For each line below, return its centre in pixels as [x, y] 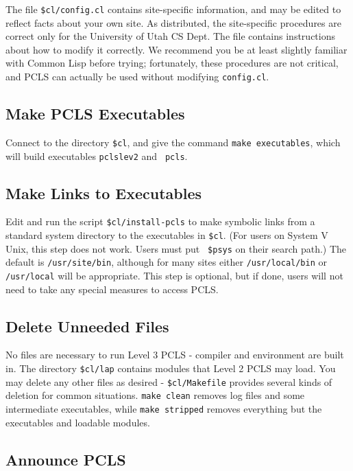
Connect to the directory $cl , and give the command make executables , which [173, 142]
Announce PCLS [66, 459]
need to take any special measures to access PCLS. [112, 289]
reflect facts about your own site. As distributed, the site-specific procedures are [173, 22]
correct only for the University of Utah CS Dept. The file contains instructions [170, 36]
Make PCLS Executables [95, 114]
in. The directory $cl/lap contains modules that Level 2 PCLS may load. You [171, 368]
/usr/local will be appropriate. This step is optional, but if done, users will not [174, 276]
